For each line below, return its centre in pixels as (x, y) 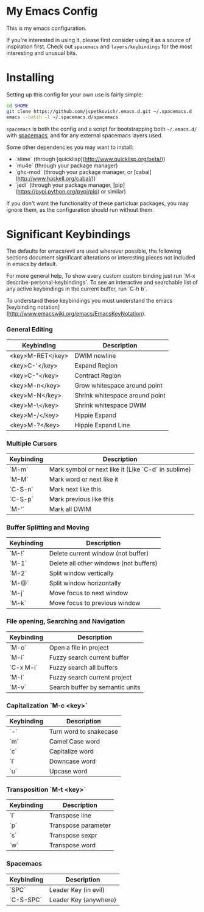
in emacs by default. (32, 264)
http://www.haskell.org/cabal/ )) (57, 178)
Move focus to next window (89, 593)
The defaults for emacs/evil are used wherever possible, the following (94, 251)
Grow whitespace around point (118, 385)
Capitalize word (72, 751)
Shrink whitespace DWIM (111, 405)
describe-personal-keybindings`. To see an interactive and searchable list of (102, 283)
